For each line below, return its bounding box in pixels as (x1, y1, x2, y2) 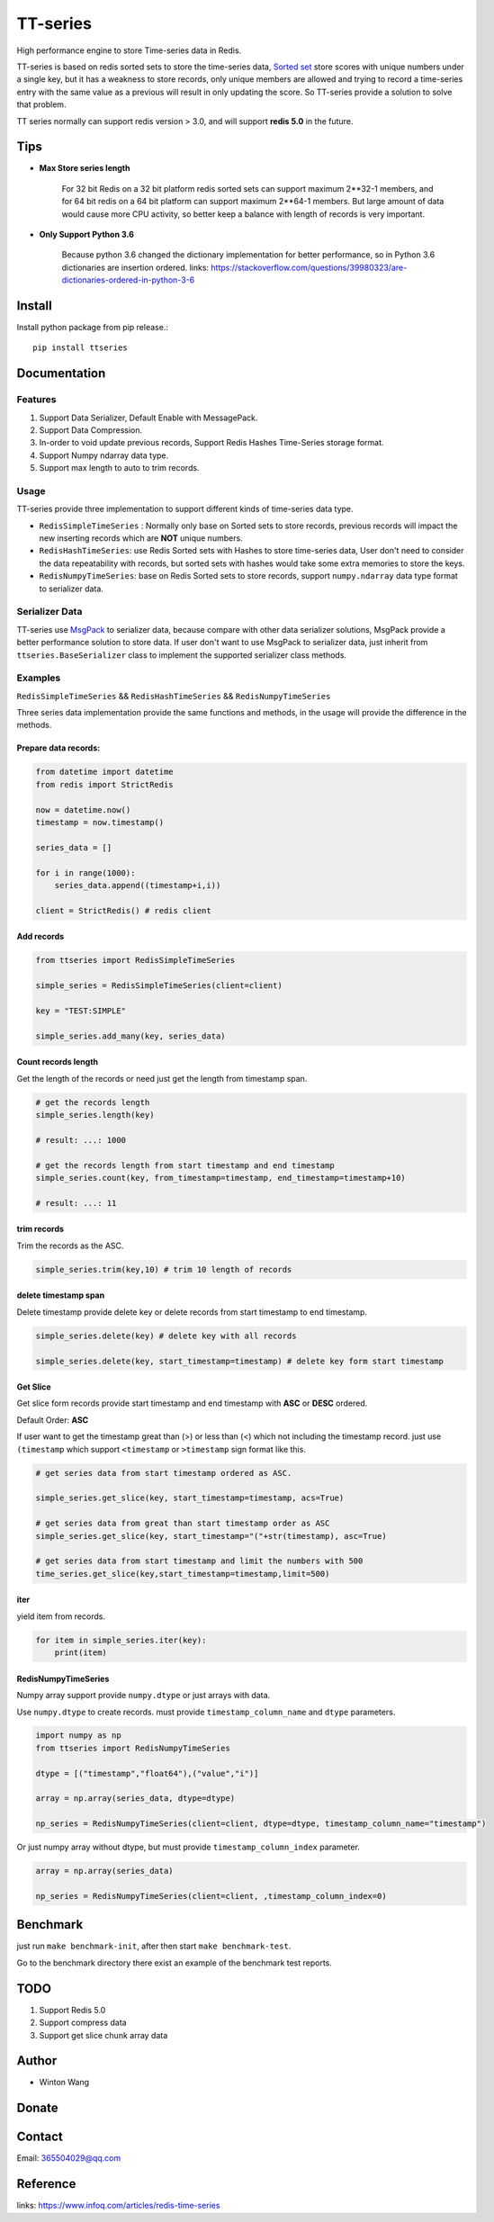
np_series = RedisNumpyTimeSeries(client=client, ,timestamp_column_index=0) (35, 1891, 387, 1901)
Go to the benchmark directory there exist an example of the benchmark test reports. (16, 1957, 333, 1968)
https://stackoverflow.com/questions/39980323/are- (211, 262, 408, 273)
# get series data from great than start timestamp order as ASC (35, 1518, 330, 1529)
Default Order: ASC (16, 1414, 89, 1426)
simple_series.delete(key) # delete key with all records (35, 1330, 297, 1341)
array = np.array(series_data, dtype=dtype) (35, 1794, 236, 1804)
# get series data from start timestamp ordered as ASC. (35, 1468, 292, 1478)
